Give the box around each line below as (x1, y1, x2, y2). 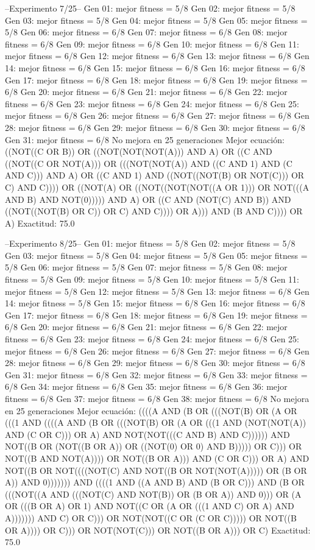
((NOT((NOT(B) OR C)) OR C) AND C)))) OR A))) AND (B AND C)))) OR (5, 205, 303, 217)
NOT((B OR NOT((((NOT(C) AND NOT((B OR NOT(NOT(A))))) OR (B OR (5, 464, 307, 476)
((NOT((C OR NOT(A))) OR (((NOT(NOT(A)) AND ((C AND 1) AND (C (5, 157, 292, 169)
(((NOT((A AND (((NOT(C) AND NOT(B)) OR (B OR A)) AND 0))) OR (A (5, 487, 302, 500)
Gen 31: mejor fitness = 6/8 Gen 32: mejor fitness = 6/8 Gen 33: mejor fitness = (5, 368, 308, 381)
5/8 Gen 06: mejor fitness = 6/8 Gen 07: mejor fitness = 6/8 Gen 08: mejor (5, 26, 288, 38)
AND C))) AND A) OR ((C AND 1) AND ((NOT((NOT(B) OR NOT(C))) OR (5, 169, 305, 182)
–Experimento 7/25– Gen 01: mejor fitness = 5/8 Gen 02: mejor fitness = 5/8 (5, 2, 296, 14)
